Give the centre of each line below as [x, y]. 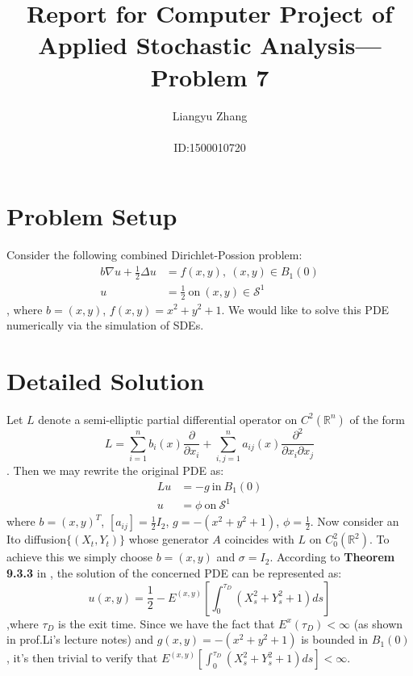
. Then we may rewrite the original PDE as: [115, 470]
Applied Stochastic [145, 45]
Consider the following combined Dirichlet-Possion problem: [154, 255]
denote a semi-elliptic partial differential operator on [168, 419]
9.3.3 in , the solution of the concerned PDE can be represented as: [174, 572]
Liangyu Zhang [210, 115]
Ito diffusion [36, 539]
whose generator [169, 539]
